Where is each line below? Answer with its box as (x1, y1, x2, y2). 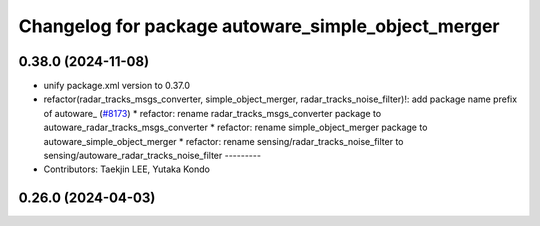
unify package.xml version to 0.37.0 (43, 80, 190, 92)
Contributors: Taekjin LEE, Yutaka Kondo (43, 163, 210, 175)
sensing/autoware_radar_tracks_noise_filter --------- (43, 150, 262, 162)
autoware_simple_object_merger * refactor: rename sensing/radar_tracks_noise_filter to (43, 135, 404, 147)
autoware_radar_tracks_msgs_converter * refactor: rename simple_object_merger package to (43, 121, 428, 134)
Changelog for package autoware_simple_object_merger (18, 15, 500, 37)
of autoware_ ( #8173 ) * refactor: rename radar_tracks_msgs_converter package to (43, 107, 382, 119)
